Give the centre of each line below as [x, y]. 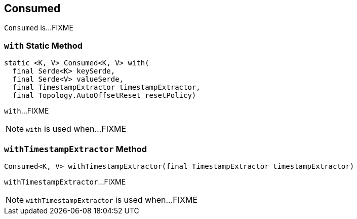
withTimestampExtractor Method [76, 149]
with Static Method [44, 45]
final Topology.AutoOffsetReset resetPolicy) [104, 96]
